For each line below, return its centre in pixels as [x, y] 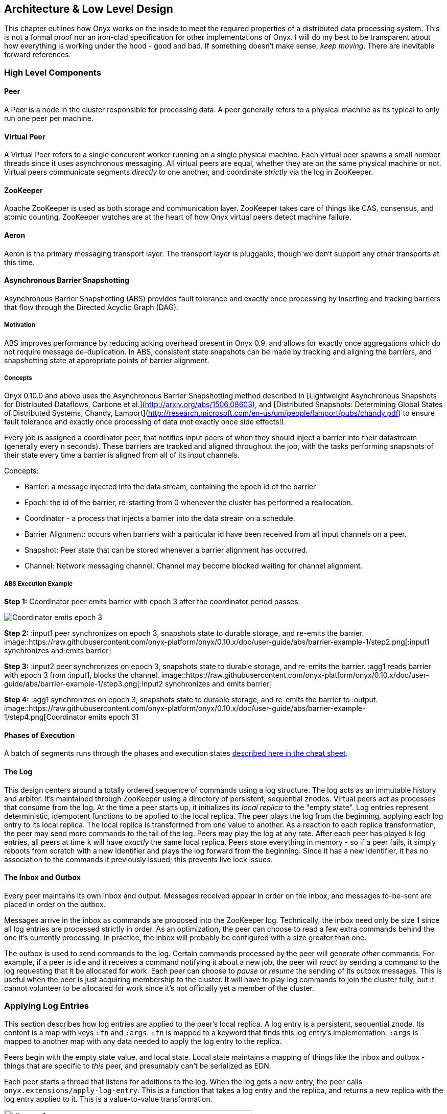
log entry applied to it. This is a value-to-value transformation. [108, 1099]
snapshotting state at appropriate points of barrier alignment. [107, 360]
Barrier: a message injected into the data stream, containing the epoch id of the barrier [170, 487]
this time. [20, 262]
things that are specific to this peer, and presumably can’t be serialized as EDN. [138, 1065]
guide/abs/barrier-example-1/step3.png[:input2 [84, 684]
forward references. [38, 55]
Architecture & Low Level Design [89, 9]
